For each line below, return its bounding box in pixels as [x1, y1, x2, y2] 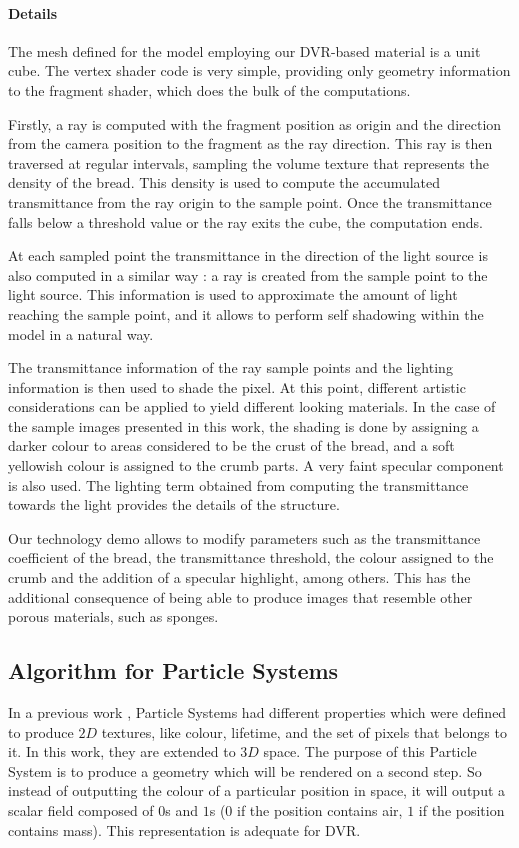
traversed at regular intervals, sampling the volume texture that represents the [8, 152, 489, 173]
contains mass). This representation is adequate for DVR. [8, 819, 361, 840]
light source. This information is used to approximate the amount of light [8, 284, 458, 305]
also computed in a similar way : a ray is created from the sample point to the [8, 264, 488, 285]
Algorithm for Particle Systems [8, 655, 339, 686]
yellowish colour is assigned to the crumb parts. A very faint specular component [8, 455, 504, 476]
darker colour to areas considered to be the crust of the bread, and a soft [8, 435, 455, 456]
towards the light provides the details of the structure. [8, 494, 340, 515]
